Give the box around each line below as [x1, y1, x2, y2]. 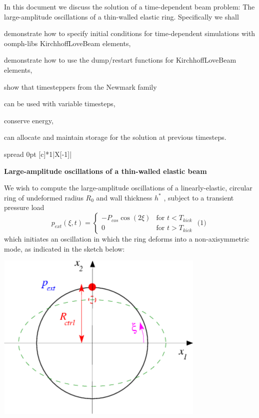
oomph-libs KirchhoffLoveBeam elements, [4, 38, 131, 48]
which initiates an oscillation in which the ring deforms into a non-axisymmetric [4, 233, 249, 244]
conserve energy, [4, 115, 53, 125]
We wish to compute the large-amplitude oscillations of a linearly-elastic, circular [4, 182, 252, 193]
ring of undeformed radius [4, 192, 83, 202]
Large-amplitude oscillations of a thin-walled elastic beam [4, 165, 207, 176]
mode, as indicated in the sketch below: [4, 243, 125, 254]
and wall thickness [96, 192, 152, 202]
